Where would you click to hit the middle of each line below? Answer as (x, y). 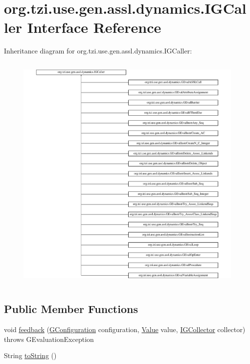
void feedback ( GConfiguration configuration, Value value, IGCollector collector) (125, 329)
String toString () (30, 355)
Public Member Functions (71, 309)
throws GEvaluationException (49, 339)
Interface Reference (94, 27)
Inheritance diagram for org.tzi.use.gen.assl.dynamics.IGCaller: (98, 51)
